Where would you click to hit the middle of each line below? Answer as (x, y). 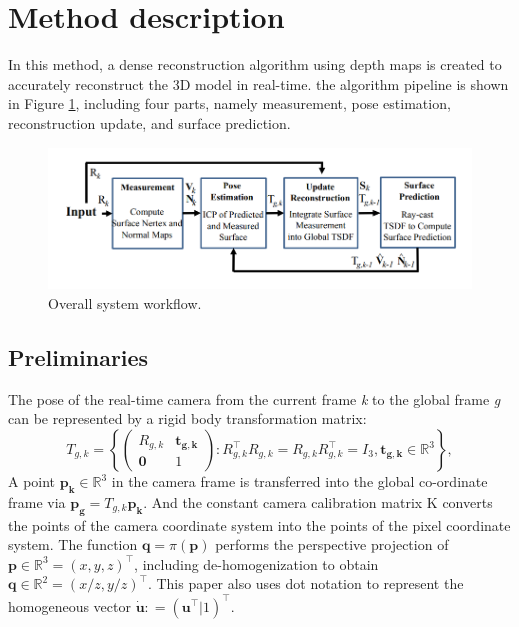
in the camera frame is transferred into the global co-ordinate (299, 481)
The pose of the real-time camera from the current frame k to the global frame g (254, 398)
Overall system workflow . (125, 303)
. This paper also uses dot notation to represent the (305, 583)
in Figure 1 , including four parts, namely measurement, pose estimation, (229, 103)
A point (32, 481)
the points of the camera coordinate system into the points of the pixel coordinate (259, 524)
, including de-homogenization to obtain (256, 563)
